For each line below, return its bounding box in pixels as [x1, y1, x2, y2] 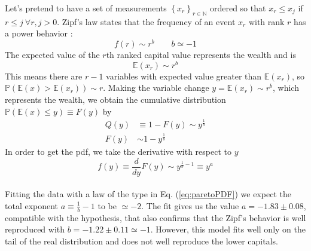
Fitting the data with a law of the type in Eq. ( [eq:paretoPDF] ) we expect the [5, 188, 291, 200]
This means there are [5, 69, 83, 82]
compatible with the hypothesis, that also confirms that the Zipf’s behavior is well [5, 211, 306, 224]
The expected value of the [5, 48, 100, 61]
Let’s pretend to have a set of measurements [5, 2, 167, 14]
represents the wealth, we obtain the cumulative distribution [5, 93, 226, 105]
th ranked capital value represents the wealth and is [106, 48, 296, 61]
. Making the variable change [103, 81, 209, 94]
